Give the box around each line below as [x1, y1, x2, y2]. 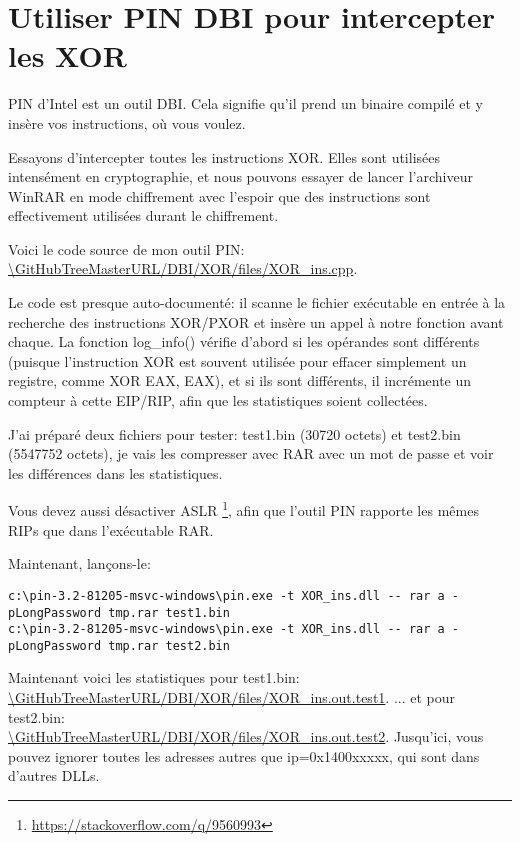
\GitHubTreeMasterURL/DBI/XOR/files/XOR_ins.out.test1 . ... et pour [8, 687, 455, 708]
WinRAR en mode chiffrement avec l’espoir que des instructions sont [8, 185, 431, 206]
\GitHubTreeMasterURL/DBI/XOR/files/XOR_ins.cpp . [8, 258, 358, 279]
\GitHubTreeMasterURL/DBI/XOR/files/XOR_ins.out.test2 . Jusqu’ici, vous [8, 726, 484, 747]
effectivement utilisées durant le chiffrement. [8, 205, 279, 226]
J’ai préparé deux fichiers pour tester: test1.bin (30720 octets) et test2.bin [8, 423, 461, 444]
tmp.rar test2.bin [108, 638, 230, 653]
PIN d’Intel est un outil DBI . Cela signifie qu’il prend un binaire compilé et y [8, 93, 483, 114]
